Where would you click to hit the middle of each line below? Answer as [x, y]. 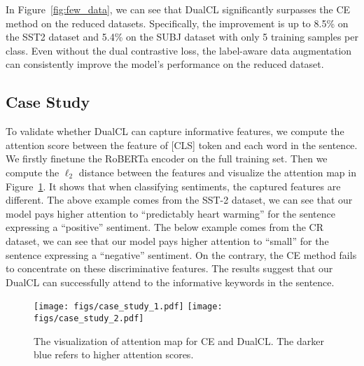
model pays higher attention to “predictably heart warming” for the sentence [170, 213]
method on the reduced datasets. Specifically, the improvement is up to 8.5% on [177, 23]
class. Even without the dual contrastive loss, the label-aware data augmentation [179, 50]
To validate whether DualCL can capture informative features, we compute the [175, 131]
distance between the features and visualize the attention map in [217, 172]
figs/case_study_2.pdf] [89, 318]
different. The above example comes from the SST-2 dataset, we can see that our [179, 200]
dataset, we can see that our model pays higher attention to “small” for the [167, 240]
